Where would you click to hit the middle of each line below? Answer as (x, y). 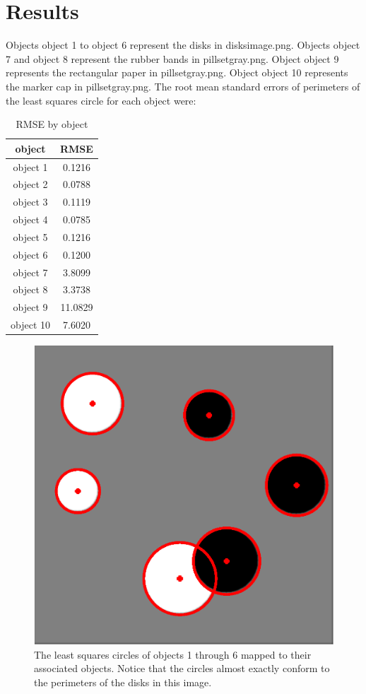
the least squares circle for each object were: (101, 100)
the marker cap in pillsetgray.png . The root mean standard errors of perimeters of (183, 86)
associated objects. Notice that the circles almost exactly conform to (182, 668)
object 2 (30, 184)
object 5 (30, 236)
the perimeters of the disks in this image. (123, 682)
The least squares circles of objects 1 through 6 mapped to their (173, 654)
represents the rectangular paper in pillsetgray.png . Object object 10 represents (177, 72)
